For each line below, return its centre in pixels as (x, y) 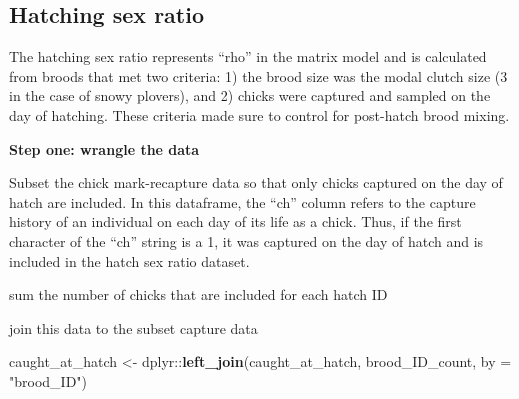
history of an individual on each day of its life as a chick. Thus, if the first (235, 221)
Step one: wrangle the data (104, 148)
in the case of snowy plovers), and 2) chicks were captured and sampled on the (250, 95)
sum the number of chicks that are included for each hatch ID (198, 294)
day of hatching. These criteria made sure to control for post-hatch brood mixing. (259, 114)
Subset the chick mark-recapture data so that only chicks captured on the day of (256, 182)
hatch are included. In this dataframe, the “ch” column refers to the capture (242, 201)
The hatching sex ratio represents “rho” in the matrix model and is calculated (248, 56)
